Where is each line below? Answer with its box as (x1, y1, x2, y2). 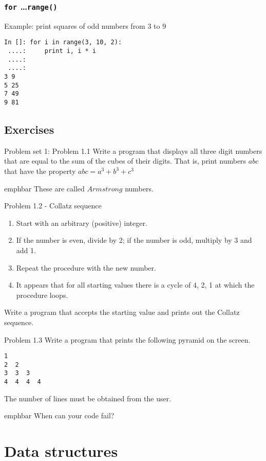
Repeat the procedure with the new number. (16, 262, 156, 273)
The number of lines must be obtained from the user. (4, 393, 172, 403)
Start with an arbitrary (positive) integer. (16, 217, 147, 228)
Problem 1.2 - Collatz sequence (4, 200, 102, 211)
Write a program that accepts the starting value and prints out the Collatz (4, 307, 240, 317)
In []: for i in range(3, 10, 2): (4, 39, 122, 46)
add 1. (16, 244, 36, 255)
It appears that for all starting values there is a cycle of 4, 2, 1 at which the (16, 279, 255, 290)
